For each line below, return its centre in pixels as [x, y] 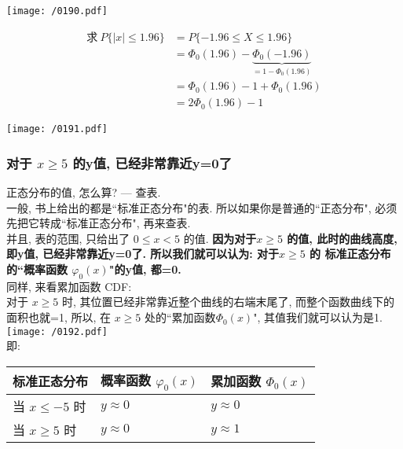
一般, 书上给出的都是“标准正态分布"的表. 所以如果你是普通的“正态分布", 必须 [202, 207]
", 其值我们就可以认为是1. [318, 317]
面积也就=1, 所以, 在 [59, 317]
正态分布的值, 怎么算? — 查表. [84, 192]
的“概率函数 [37, 269]
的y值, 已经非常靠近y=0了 [152, 162]
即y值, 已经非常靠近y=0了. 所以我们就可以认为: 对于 [143, 254]
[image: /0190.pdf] [57, 11]
